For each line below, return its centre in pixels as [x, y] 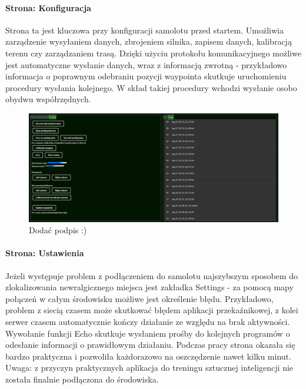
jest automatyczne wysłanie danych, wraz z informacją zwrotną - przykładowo [146, 64]
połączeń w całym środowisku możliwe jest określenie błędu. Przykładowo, [139, 298]
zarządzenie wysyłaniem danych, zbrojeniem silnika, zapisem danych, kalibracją [149, 41]
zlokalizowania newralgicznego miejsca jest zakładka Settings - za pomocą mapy [149, 287]
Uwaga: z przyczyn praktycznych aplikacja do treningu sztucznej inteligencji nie [149, 368]
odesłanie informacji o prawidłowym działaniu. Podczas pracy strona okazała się [150, 345]
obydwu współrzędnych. [48, 99]
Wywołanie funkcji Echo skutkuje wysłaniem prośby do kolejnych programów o [148, 333]
